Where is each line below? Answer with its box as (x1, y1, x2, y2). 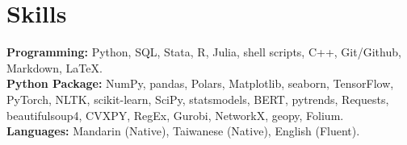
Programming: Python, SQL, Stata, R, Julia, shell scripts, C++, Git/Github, (6, 43, 401, 60)
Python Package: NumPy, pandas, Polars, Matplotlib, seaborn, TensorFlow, (6, 75, 394, 92)
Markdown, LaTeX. (6, 59, 103, 76)
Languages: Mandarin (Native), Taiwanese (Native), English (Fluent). (6, 122, 360, 139)
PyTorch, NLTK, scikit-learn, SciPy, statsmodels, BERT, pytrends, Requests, (6, 90, 389, 107)
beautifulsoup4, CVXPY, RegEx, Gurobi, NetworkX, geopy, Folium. (6, 106, 344, 123)
